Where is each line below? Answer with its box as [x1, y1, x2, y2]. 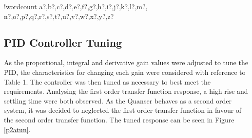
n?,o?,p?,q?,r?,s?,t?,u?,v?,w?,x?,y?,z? [4, 11, 114, 21]
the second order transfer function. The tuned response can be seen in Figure [4, 114, 234, 124]
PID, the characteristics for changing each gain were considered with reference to [4, 67, 246, 77]
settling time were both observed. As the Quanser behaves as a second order [4, 95, 232, 105]
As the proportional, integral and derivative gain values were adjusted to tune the [4, 57, 248, 68]
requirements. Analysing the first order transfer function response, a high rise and [4, 86, 248, 96]
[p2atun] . [4, 124, 31, 134]
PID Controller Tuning [4, 34, 122, 50]
